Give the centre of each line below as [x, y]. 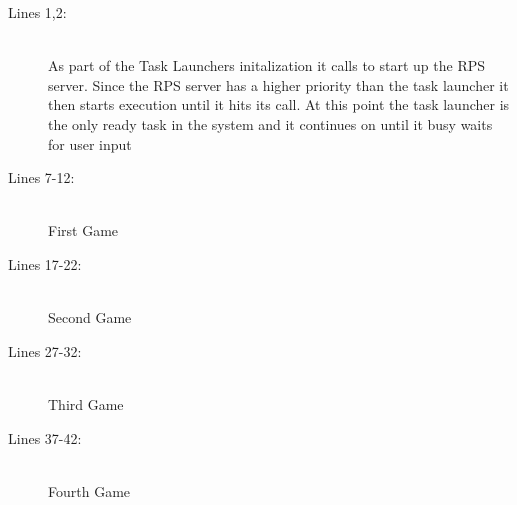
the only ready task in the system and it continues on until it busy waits [270, 123]
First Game [83, 230]
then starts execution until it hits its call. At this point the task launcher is [279, 104]
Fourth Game [89, 490]
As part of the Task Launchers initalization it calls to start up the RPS [267, 65]
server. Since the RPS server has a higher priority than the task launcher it [278, 84]
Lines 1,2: [37, 12]
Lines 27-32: [45, 350]
